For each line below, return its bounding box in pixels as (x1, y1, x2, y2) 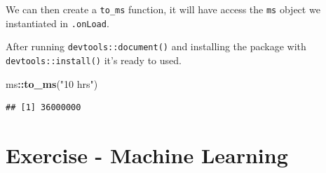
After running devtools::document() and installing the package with (6, 39, 306, 54)
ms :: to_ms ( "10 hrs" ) (6, 76, 98, 91)
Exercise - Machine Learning (6, 141, 288, 169)
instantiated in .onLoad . (6, 15, 109, 30)
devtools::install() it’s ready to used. (6, 52, 182, 67)
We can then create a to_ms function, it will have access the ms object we (6, 2, 320, 16)
